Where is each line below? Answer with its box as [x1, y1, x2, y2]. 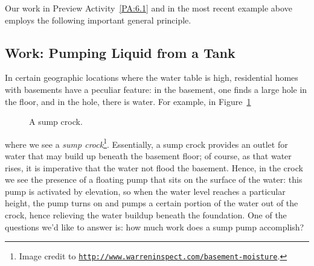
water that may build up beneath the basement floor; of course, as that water [5, 150, 292, 162]
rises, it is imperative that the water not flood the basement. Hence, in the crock [5, 161, 303, 174]
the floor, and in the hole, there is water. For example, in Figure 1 [5, 95, 251, 107]
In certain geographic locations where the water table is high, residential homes [5, 71, 298, 84]
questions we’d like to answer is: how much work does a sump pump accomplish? [5, 220, 304, 233]
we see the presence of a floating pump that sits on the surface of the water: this [5, 173, 303, 186]
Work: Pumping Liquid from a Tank [5, 43, 235, 62]
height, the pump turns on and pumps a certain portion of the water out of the [5, 197, 298, 209]
